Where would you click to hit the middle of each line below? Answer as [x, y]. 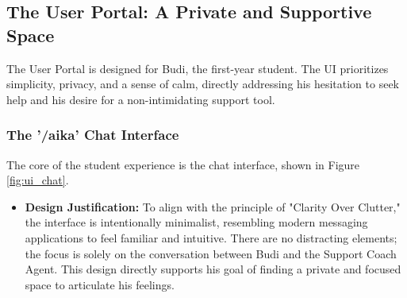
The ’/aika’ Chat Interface [93, 135]
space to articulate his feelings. [100, 284]
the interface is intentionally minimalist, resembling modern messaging [196, 222]
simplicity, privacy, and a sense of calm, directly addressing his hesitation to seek [203, 84]
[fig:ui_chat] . [38, 180]
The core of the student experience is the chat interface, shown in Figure [183, 164]
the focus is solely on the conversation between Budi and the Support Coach [211, 253]
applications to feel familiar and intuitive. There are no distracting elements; [211, 237]
